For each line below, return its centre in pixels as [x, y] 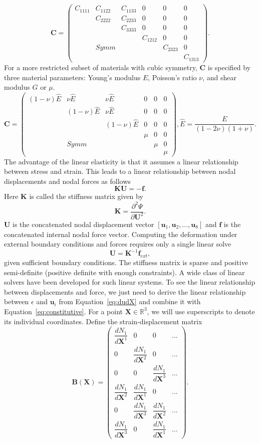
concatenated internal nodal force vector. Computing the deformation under [121, 234]
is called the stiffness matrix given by [86, 196]
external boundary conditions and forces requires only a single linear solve [118, 244]
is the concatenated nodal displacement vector [83, 224]
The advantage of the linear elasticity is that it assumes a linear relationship [121, 161]
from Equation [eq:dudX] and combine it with [130, 301]
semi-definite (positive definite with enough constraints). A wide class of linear [124, 272]
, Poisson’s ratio [172, 77]
